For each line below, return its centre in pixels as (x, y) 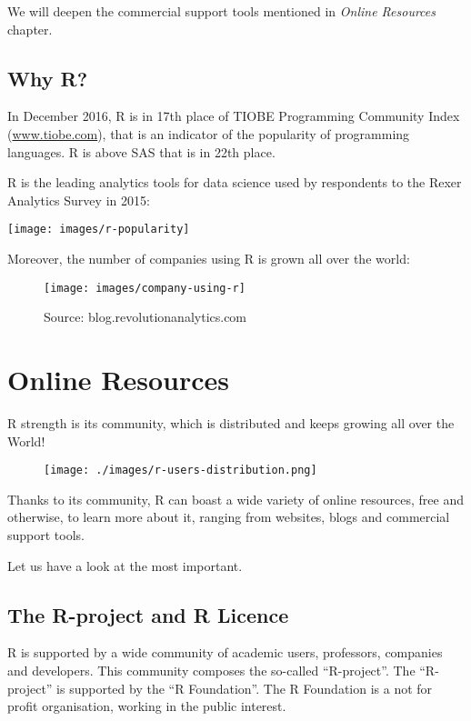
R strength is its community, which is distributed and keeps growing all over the (231, 422)
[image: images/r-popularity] (99, 230)
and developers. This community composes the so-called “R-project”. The (211, 670)
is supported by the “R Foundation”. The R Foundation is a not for (245, 688)
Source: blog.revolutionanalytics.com (145, 317)
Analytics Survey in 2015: (79, 200)
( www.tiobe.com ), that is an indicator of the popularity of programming (209, 133)
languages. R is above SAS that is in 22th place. (141, 151)
